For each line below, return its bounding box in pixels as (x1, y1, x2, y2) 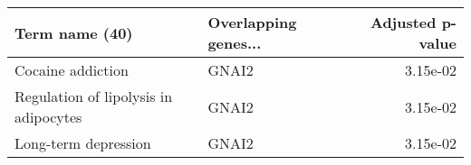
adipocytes (14, 106, 82, 127)
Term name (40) (14, 22, 133, 43)
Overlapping (207, 12, 297, 32)
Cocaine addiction (14, 60, 129, 80)
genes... (207, 32, 262, 53)
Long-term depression (14, 133, 151, 153)
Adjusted (370, 12, 437, 32)
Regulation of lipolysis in (14, 86, 173, 106)
